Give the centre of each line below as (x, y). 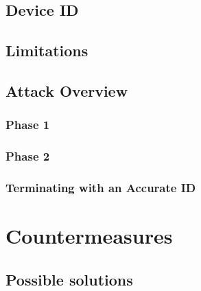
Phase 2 (28, 156)
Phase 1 (28, 125)
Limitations (47, 50)
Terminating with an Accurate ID (101, 187)
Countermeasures (89, 236)
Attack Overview (67, 90)
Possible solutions (69, 279)
